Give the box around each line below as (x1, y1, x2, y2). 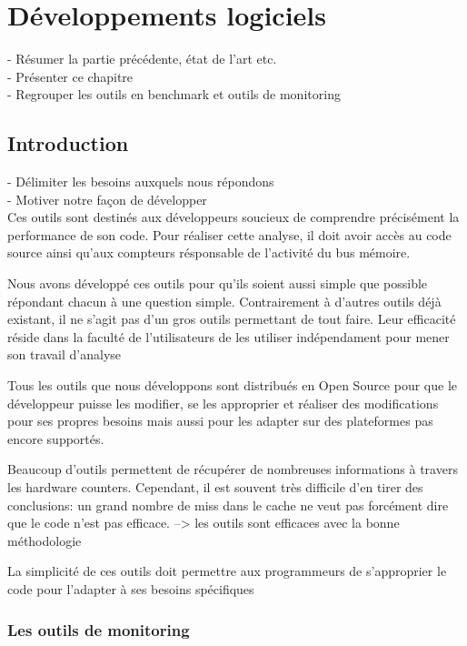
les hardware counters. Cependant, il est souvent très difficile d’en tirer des (7, 478, 423, 497)
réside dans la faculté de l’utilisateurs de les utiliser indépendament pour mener (7, 327, 450, 346)
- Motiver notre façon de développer (7, 189, 207, 208)
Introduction (7, 129, 129, 157)
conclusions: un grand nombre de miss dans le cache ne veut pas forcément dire (7, 495, 449, 514)
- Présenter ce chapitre (7, 66, 134, 86)
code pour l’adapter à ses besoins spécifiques (7, 579, 254, 598)
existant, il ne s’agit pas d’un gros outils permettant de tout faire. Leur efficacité (7, 309, 456, 328)
